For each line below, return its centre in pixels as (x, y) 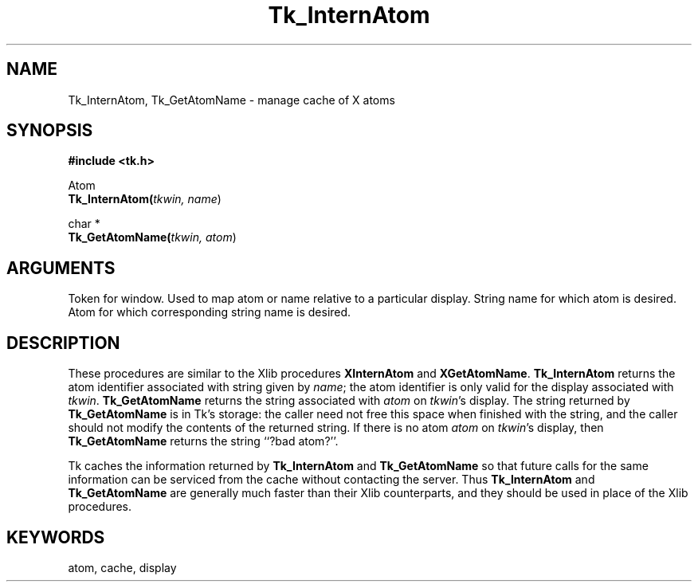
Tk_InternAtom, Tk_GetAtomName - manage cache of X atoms (231, 100)
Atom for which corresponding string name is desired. (210, 312)
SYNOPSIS (50, 131)
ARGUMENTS (61, 268)
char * (84, 224)
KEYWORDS (56, 537)
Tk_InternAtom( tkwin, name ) (145, 199)
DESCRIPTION (63, 343)
